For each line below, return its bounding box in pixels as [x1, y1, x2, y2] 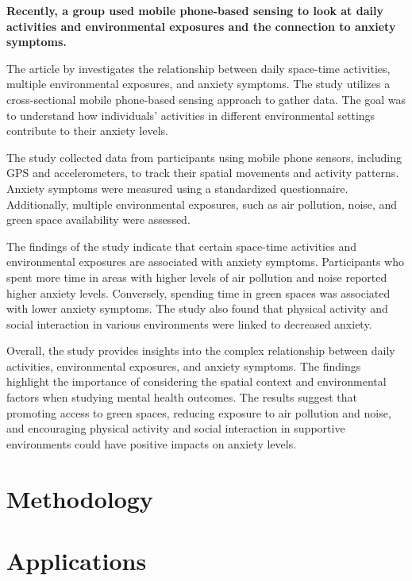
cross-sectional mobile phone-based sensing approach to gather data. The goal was [6, 90, 406, 107]
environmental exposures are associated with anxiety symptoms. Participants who [6, 253, 404, 270]
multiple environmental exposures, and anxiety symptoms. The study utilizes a [6, 75, 391, 92]
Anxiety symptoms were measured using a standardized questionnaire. [6, 179, 348, 196]
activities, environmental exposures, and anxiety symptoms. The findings [6, 357, 361, 374]
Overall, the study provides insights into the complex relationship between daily [6, 342, 395, 359]
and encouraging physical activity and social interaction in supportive [6, 420, 345, 437]
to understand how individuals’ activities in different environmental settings [6, 106, 375, 123]
